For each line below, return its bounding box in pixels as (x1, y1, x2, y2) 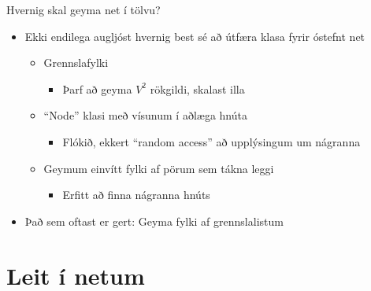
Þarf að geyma (62, 80, 132, 97)
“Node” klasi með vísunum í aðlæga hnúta (43, 107, 247, 123)
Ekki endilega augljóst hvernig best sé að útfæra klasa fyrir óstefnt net (24, 28, 365, 44)
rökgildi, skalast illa (150, 80, 245, 97)
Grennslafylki (43, 54, 109, 71)
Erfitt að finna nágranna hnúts (62, 186, 210, 203)
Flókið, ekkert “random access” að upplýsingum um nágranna (62, 133, 361, 149)
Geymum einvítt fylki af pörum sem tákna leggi (43, 160, 274, 176)
